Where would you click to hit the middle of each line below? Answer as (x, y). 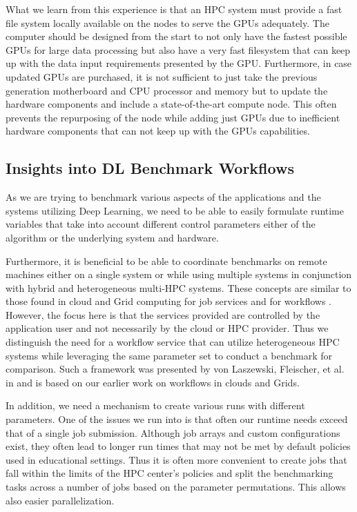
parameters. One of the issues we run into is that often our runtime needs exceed (177, 419)
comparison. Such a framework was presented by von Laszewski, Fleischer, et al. (175, 369)
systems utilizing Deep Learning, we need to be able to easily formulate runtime (175, 210)
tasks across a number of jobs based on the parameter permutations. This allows (176, 487)
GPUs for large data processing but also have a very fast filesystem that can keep (178, 49)
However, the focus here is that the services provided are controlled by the (163, 314)
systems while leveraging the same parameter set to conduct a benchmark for (169, 355)
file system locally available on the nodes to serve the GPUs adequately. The (167, 22)
